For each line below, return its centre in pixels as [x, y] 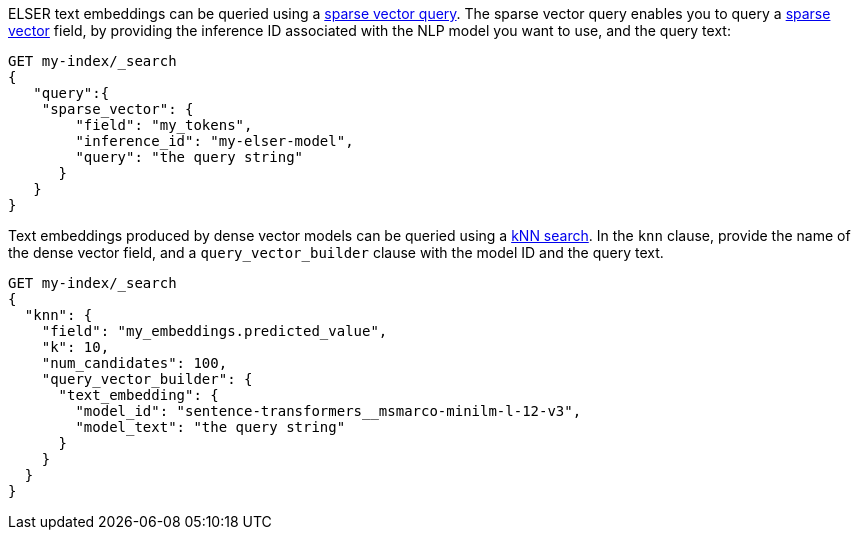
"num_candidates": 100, [134, 363]
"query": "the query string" [189, 157]
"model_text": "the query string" [210, 427]
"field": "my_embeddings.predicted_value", [214, 331]
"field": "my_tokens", [164, 125]
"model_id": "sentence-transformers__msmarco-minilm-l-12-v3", [328, 411]
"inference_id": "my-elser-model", [214, 141]
